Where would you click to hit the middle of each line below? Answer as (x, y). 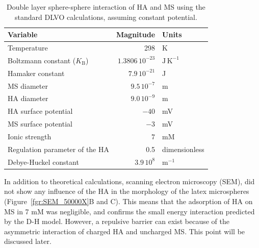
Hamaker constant (36, 73)
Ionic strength (30, 136)
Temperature (28, 48)
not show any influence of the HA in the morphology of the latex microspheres (127, 191)
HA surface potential (40, 111)
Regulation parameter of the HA (58, 149)
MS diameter (28, 85)
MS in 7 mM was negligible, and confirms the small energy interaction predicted (129, 211)
